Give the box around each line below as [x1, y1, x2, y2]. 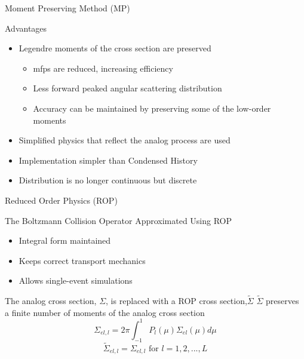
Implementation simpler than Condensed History [19, 154, 198, 166]
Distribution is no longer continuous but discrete [19, 174, 197, 186]
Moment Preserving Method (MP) [5, 2, 130, 14]
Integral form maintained [19, 234, 111, 247]
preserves [266, 294, 299, 307]
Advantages [5, 22, 47, 34]
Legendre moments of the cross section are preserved [19, 42, 211, 54]
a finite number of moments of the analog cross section [5, 306, 205, 318]
